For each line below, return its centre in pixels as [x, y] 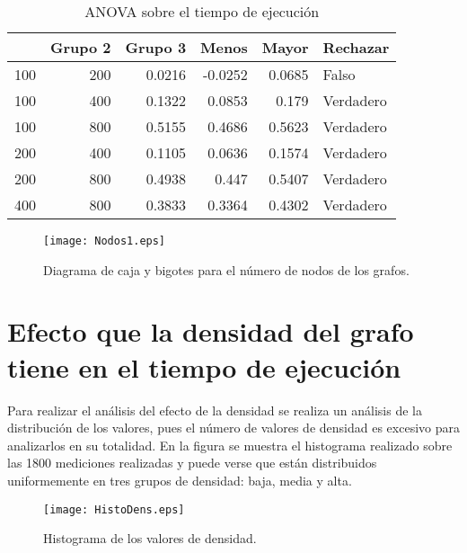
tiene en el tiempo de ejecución [204, 366]
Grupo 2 [81, 47]
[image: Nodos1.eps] [105, 241]
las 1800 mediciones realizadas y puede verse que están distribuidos [192, 463]
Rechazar [356, 47]
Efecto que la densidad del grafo [211, 331]
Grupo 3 [156, 47]
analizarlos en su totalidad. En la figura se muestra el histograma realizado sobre [230, 445]
